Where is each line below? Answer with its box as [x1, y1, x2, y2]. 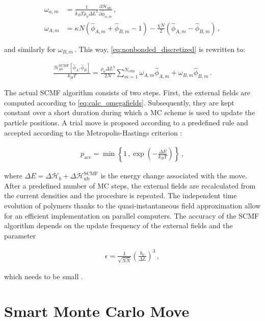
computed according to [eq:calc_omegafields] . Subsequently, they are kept [4, 97, 234, 108]
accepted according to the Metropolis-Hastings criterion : [4, 127, 182, 138]
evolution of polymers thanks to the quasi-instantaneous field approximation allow [4, 200, 261, 210]
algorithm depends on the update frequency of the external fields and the [4, 220, 233, 231]
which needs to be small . [4, 271, 83, 281]
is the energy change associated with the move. [100, 170, 248, 181]
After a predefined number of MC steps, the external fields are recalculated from [4, 180, 256, 191]
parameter [4, 230, 36, 240]
